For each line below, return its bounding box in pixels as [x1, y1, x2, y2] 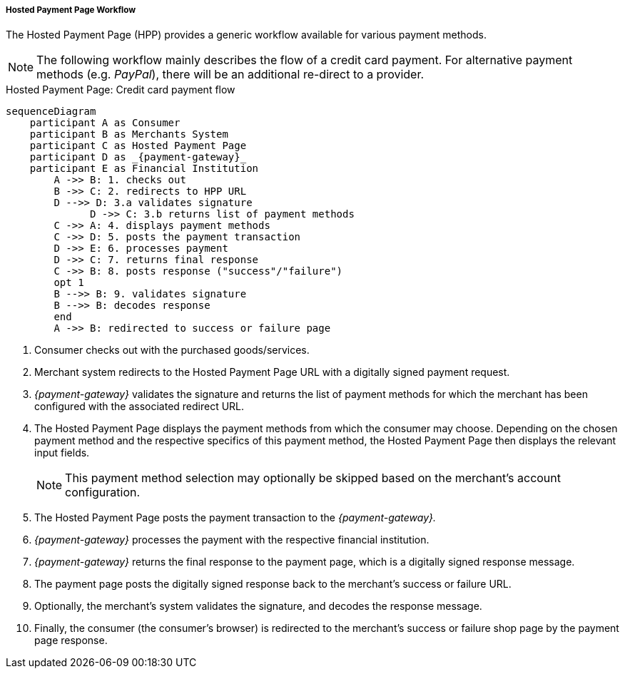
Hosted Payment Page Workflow [6, 5, 136, 15]
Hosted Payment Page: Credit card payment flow [6, 83, 235, 96]
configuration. [65, 485, 141, 500]
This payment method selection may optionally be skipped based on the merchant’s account [65, 471, 562, 486]
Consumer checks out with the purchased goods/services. [34, 344, 310, 357]
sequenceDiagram [6, 106, 96, 118]
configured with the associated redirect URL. [34, 400, 245, 413]
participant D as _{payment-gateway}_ [29, 151, 247, 163]
